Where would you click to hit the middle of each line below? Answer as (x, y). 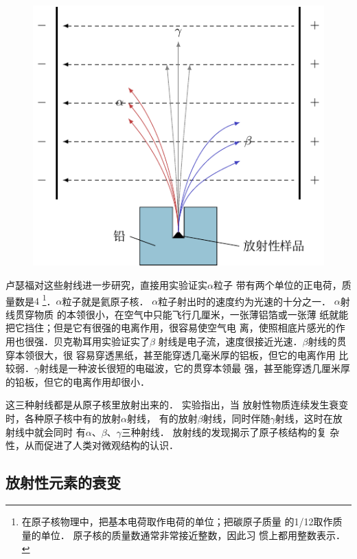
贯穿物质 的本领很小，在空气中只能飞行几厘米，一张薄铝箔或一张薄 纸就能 (182, 314)
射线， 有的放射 (162, 418)
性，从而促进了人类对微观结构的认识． (92, 445)
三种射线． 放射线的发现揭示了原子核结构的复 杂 (230, 431)
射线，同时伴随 (237, 418)
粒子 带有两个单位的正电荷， (277, 284)
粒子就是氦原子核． (105, 301)
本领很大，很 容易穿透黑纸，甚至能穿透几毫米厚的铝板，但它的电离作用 (175, 354)
